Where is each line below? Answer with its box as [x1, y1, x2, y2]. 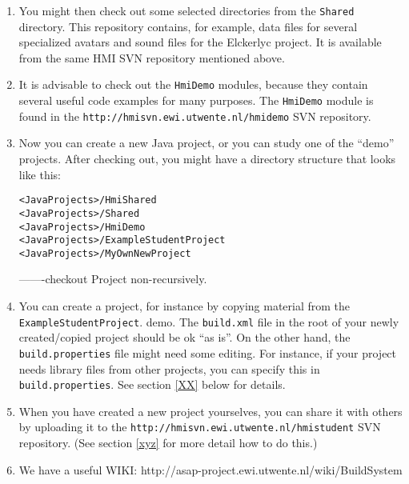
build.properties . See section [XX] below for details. [18, 376, 286, 393]
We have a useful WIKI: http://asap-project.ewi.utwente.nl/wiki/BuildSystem [18, 461, 403, 478]
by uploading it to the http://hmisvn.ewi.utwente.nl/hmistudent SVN [18, 418, 381, 435]
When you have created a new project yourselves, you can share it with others [18, 402, 403, 419]
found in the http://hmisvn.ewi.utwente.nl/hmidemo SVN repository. [18, 107, 371, 124]
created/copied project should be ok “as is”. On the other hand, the [18, 329, 351, 346]
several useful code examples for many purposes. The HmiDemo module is [18, 92, 374, 109]
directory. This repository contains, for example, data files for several [18, 18, 358, 34]
